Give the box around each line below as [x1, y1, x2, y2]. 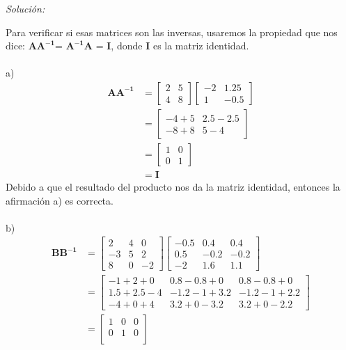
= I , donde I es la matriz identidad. [95, 38, 249, 53]
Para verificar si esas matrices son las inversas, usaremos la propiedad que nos [6, 24, 338, 39]
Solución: [6, 1, 45, 15]
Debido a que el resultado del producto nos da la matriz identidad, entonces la [6, 180, 340, 194]
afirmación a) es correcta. [6, 193, 113, 207]
